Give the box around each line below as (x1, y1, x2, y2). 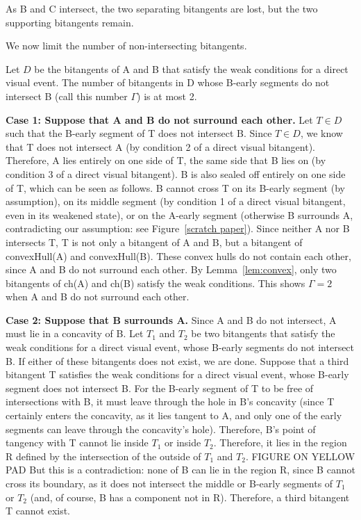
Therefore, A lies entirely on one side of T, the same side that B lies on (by (6, 153, 326, 168)
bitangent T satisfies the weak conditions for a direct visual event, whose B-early (6, 367, 349, 382)
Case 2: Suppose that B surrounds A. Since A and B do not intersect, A (6, 312, 337, 327)
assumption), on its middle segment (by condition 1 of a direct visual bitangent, (6, 194, 346, 209)
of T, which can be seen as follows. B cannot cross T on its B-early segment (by (6, 180, 345, 195)
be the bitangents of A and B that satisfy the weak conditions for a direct (34, 61, 349, 76)
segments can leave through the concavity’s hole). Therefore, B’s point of (6, 421, 316, 436)
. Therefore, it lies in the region (213, 435, 347, 450)
